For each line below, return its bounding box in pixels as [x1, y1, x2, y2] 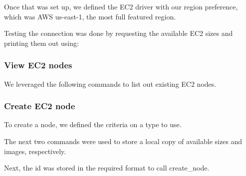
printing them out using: [4, 37, 79, 48]
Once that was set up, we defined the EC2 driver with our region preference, [4, 1, 238, 11]
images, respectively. [4, 146, 66, 156]
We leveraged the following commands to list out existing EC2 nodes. [4, 78, 217, 89]
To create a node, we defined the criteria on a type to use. [4, 119, 182, 130]
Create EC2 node [4, 100, 75, 112]
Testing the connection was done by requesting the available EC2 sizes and [4, 28, 233, 38]
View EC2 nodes [4, 59, 72, 71]
